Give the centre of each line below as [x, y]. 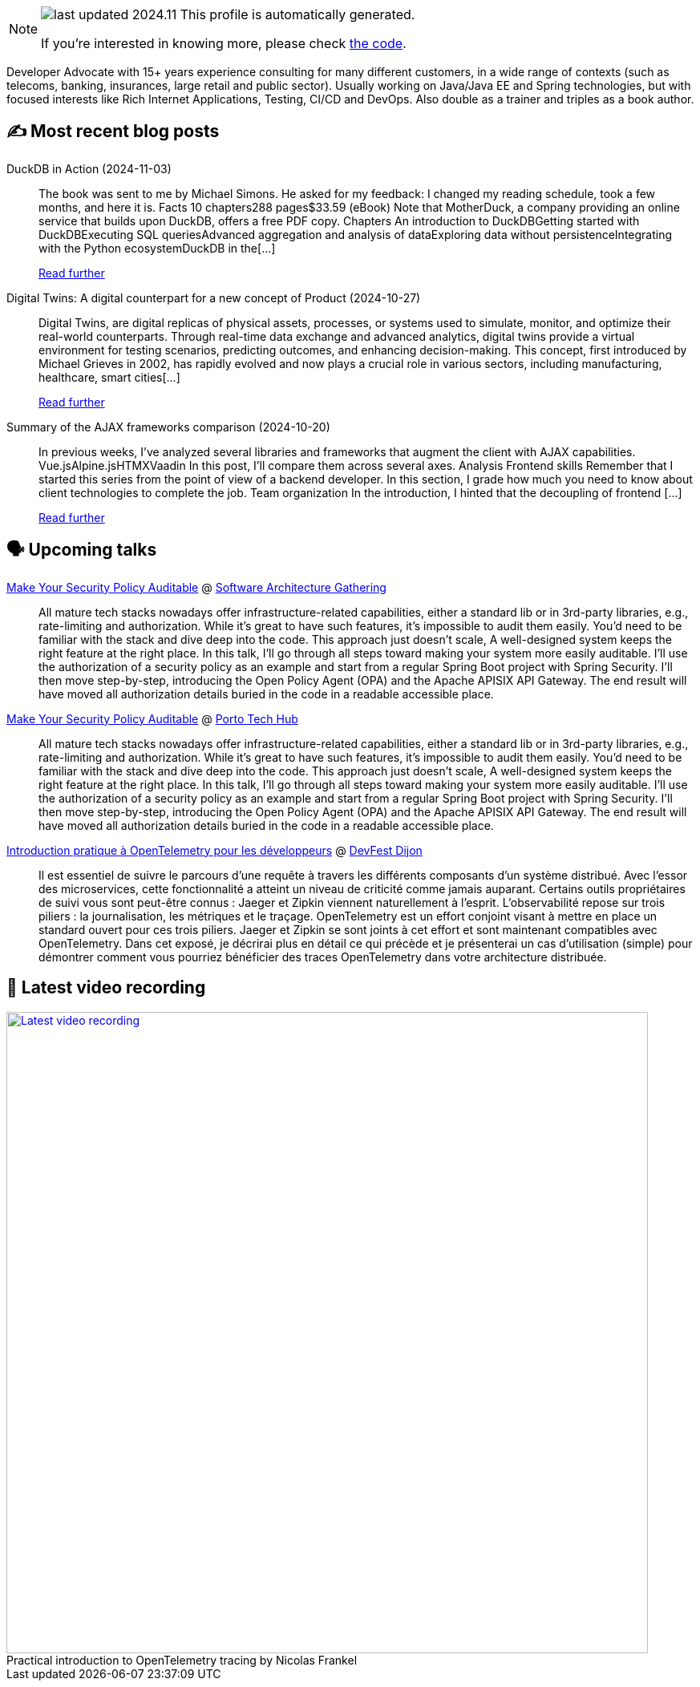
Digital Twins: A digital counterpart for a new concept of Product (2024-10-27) [214, 297]
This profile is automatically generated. [297, 14]
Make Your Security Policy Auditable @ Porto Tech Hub [152, 718]
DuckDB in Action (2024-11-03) [89, 168]
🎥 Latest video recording [106, 988]
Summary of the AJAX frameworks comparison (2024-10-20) [168, 427]
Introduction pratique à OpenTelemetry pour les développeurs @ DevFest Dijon [214, 850]
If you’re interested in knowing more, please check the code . [224, 43]
